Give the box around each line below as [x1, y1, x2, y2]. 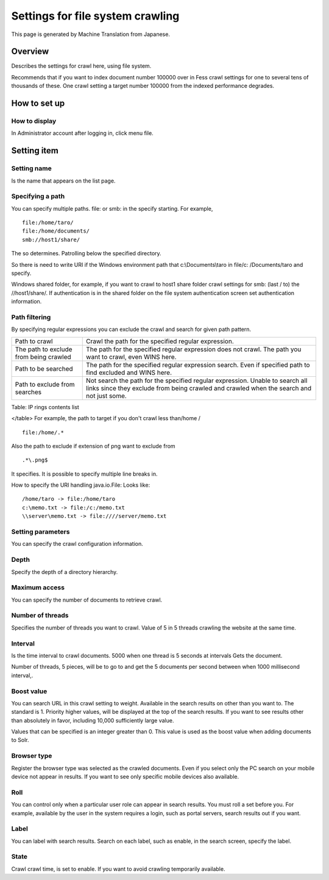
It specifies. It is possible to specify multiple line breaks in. [11, 470, 158, 478]
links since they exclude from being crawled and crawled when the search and [86, 384, 312, 392]
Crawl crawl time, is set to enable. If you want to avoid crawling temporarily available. [11, 865, 225, 873]
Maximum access [11, 583, 65, 592]
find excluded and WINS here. [86, 368, 172, 377]
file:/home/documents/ [22, 228, 90, 235]
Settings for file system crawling [11, 9, 180, 23]
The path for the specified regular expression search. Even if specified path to [86, 360, 310, 369]
